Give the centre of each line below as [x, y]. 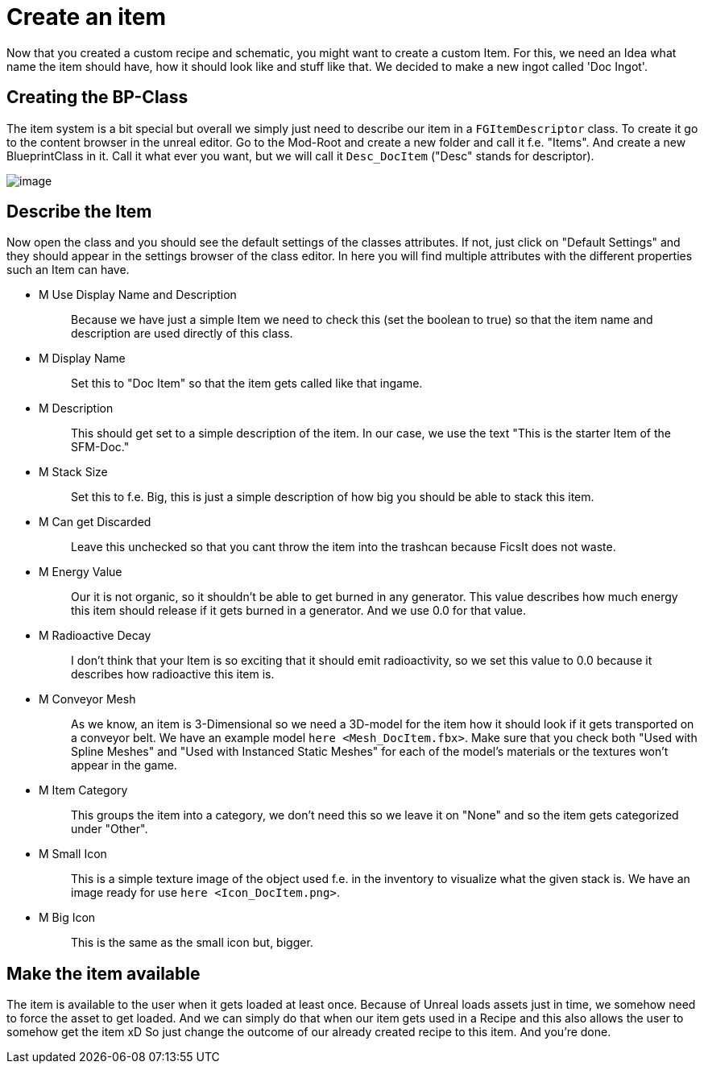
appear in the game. [124, 765]
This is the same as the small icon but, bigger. [192, 943]
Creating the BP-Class [97, 97]
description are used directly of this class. [182, 334]
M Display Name [82, 359]
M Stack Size [73, 472]
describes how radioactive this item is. [173, 674]
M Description [76, 409]
